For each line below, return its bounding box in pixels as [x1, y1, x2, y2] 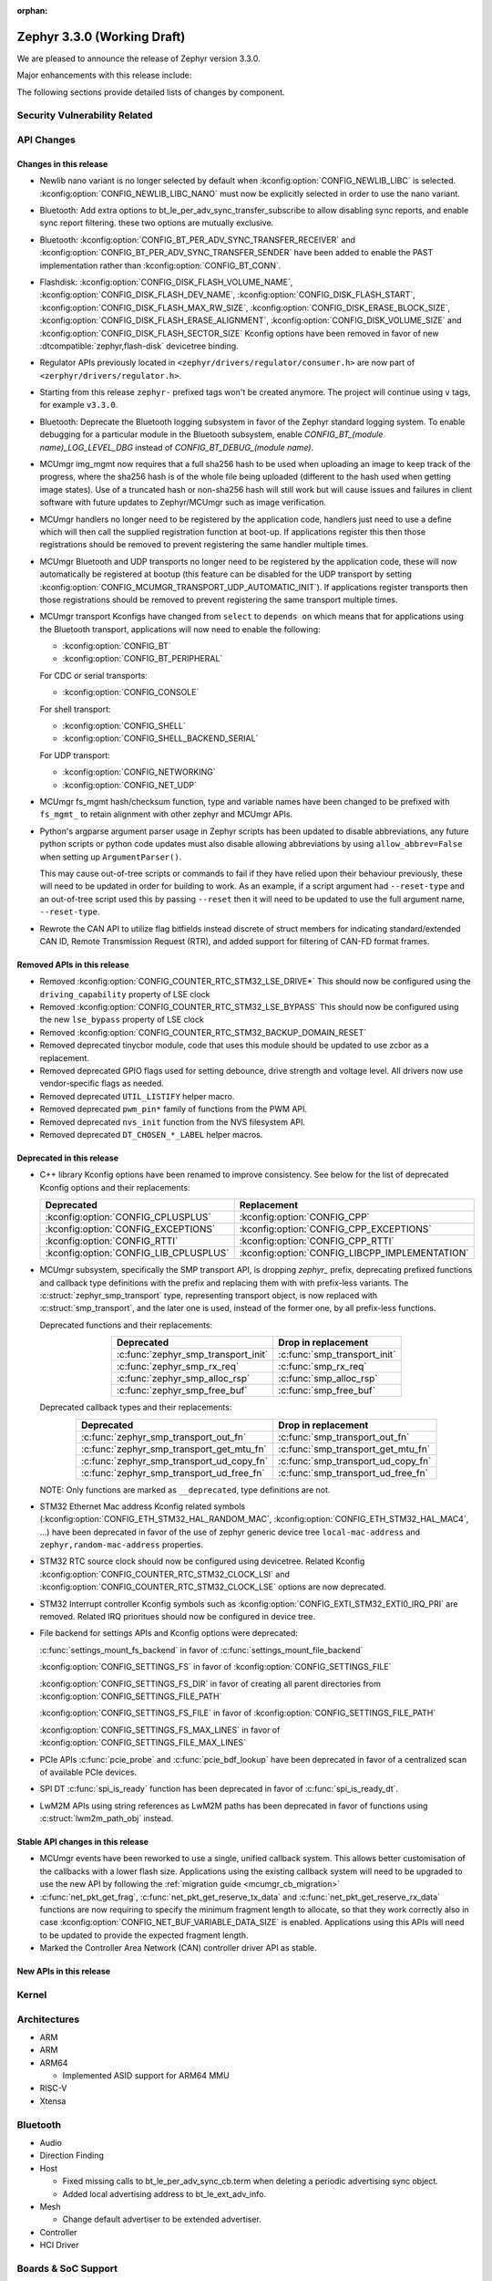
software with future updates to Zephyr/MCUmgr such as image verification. [39, 497, 327, 508]
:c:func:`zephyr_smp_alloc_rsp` [116, 1372, 251, 1385]
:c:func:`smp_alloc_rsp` [278, 1372, 378, 1385]
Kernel [16, 1988, 47, 2001]
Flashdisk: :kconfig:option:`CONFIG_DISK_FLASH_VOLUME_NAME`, [39, 276, 293, 287]
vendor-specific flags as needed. [39, 1078, 164, 1089]
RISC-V [39, 2083, 67, 2094]
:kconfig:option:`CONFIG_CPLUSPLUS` [45, 1211, 211, 1224]
